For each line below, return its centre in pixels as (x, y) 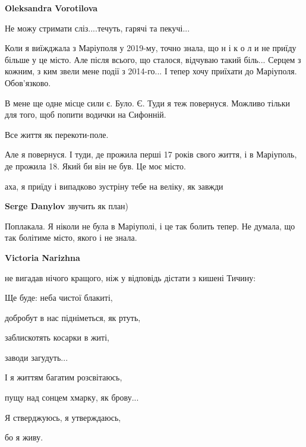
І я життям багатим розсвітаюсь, (64, 377)
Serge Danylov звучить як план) (67, 206)
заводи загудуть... (37, 357)
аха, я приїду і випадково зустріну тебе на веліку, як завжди (114, 186)
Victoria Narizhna (42, 257)
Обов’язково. (28, 82)
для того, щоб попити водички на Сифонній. (86, 114)
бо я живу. (24, 437)
